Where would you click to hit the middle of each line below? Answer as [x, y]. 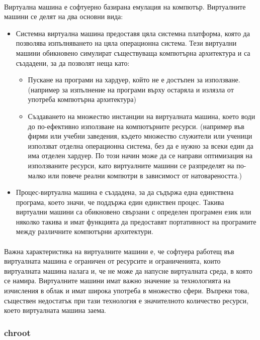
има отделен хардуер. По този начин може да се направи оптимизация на [140, 155]
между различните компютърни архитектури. [84, 231]
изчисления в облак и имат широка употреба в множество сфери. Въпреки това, [127, 291]
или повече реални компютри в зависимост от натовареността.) [145, 175]
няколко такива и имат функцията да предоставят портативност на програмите [136, 221]
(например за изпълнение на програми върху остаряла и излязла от [131, 89]
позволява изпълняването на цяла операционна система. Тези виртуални [126, 43]
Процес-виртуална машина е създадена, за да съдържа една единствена [125, 192]
